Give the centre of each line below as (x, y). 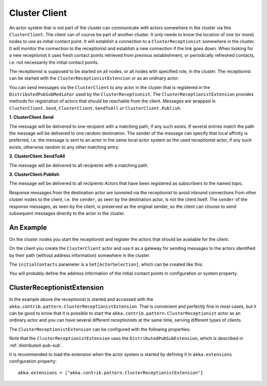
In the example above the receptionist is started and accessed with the (81, 299)
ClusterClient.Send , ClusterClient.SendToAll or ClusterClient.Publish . (95, 108)
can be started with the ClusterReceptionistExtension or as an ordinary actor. (94, 78)
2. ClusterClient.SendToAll (37, 156)
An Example (28, 227)
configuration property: (33, 361)
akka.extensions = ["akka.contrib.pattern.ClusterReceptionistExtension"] (111, 373)
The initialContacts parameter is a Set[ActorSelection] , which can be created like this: (106, 264)
